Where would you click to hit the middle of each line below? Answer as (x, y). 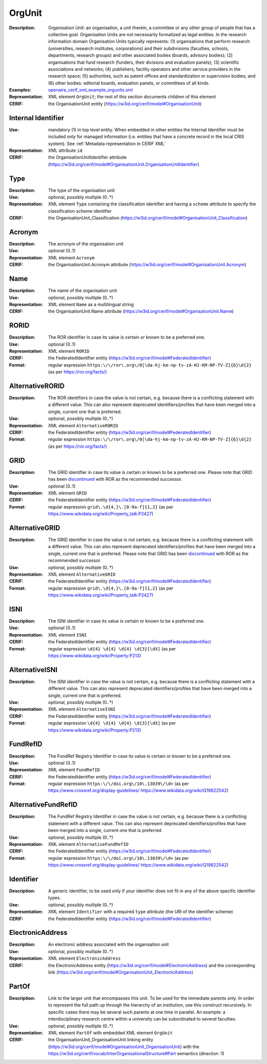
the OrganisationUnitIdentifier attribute (88, 157)
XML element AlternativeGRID (82, 574)
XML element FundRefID (74, 770)
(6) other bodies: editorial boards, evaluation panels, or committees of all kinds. (129, 83)
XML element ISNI (67, 635)
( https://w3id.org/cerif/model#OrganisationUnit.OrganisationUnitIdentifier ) (124, 164)
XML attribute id (65, 150)
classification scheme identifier (80, 211)
